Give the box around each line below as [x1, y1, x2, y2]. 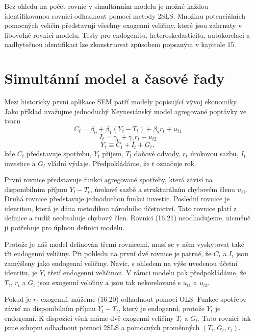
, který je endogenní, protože [118, 303, 204, 313]
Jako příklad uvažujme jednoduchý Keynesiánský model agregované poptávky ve [4, 106, 247, 116]
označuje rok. [156, 158, 197, 168]
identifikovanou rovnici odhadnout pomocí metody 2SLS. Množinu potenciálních [4, 10, 246, 21]
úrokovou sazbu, [190, 148, 239, 158]
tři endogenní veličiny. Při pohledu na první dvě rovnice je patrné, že [4, 248, 212, 259]
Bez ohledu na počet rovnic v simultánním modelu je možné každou [4, 1, 208, 11]
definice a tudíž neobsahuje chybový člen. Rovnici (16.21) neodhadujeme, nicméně [4, 213, 251, 223]
